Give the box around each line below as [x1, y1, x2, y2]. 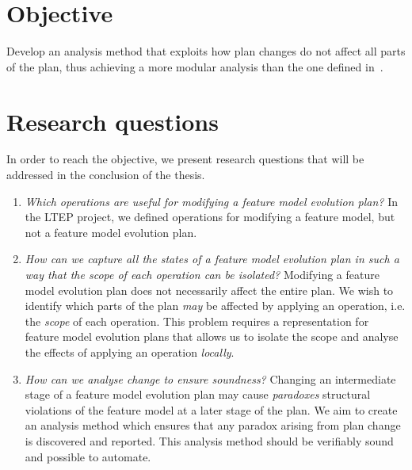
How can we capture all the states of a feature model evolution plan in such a [25, 250, 399, 267]
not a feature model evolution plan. [25, 224, 197, 240]
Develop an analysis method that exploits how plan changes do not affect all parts [6, 43, 406, 59]
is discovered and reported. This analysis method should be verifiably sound [25, 432, 394, 449]
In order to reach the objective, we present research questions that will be [6, 151, 364, 167]
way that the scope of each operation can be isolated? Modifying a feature [25, 266, 380, 282]
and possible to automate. [25, 448, 151, 464]
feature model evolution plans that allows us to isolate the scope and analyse [25, 328, 399, 345]
